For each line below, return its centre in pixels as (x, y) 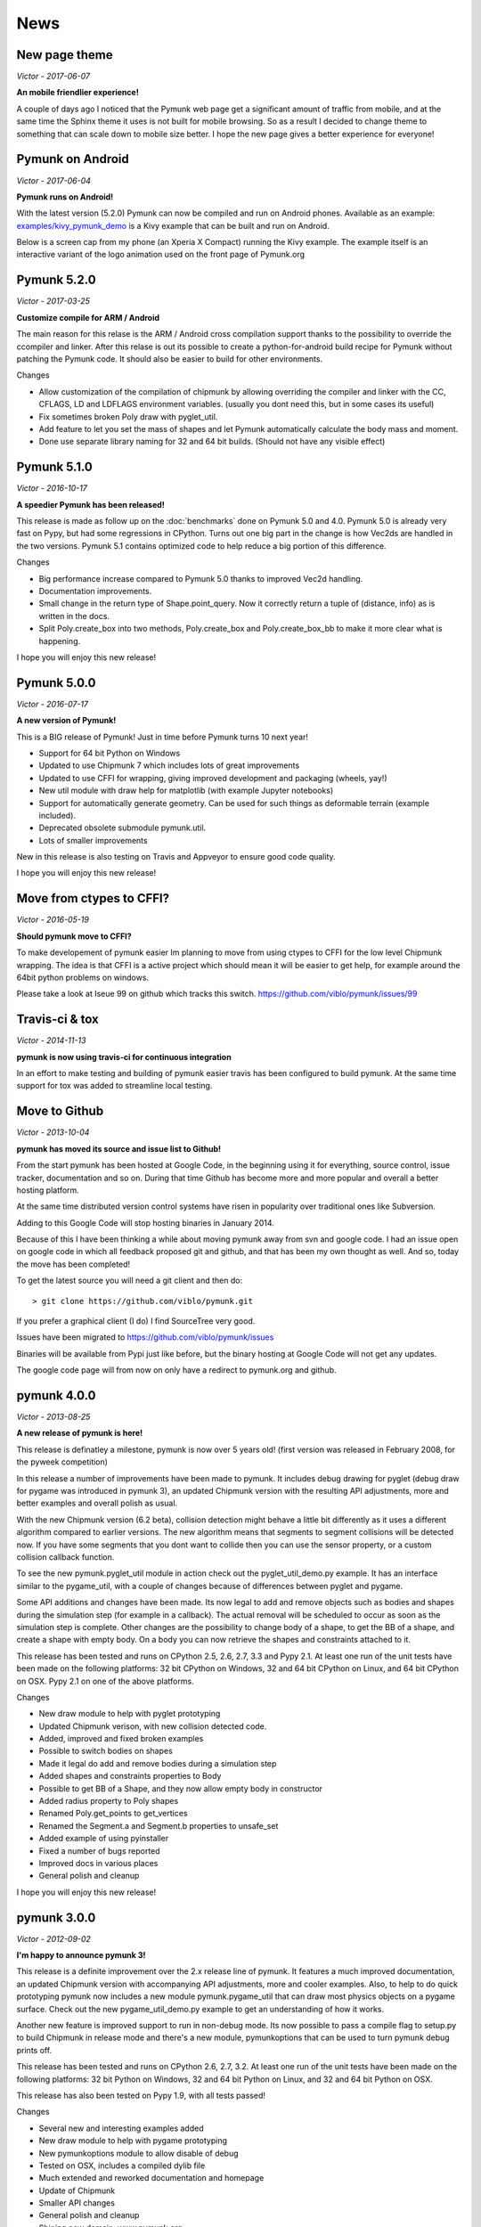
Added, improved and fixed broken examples (121, 1739)
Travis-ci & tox (58, 1020)
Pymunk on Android (73, 159)
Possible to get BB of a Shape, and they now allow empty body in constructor (181, 1788)
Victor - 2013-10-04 (53, 1132)
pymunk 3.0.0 (56, 1917)
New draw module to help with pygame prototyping (133, 2141)
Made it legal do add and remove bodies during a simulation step (158, 1763)
